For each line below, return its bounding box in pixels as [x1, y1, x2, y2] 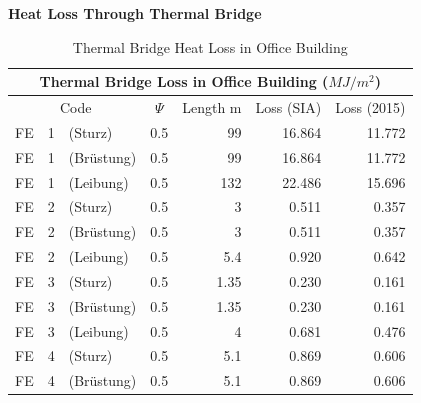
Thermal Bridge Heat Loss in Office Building [72, 36, 348, 57]
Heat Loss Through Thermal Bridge [8, 3, 262, 23]
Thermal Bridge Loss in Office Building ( [39, 71, 329, 92]
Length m [182, 97, 242, 118]
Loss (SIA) [255, 97, 322, 118]
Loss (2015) [335, 97, 406, 118]
